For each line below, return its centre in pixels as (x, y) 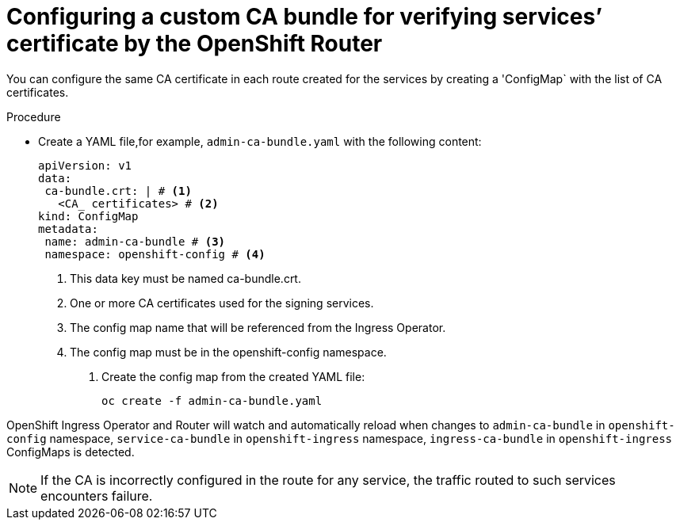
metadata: (68, 229)
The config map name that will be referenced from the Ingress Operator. (258, 327)
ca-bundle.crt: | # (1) (118, 191)
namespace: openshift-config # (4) (155, 254)
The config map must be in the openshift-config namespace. (228, 352)
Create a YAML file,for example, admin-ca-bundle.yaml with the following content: (260, 141)
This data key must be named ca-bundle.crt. (185, 278)
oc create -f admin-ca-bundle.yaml (212, 400)
